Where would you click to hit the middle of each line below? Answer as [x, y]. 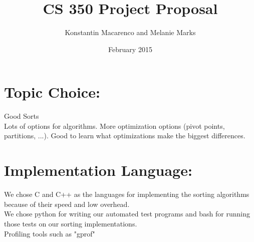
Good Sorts [22, 116]
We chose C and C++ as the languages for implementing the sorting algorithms [127, 194]
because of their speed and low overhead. [67, 204]
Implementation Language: [98, 170]
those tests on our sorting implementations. [71, 223]
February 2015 [130, 49]
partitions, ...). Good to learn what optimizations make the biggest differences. [125, 136]
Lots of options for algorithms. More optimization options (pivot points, [114, 126]
